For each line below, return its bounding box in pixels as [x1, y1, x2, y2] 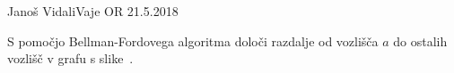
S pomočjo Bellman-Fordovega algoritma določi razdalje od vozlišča [7, 31, 379, 50]
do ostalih [393, 31, 448, 50]
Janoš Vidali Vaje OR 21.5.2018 [7, 2, 179, 20]
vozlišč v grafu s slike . [7, 49, 134, 68]
